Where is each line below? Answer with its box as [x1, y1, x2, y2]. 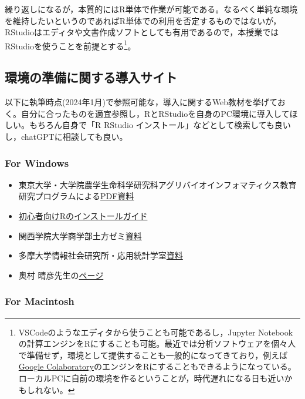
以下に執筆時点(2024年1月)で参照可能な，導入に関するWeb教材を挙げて [5, 96, 277, 108]
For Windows [5, 155, 69, 170]
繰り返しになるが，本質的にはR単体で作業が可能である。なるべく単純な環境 [5, 3, 298, 15]
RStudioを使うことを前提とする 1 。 [5, 38, 136, 52]
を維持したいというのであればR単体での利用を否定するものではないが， [5, 14, 282, 26]
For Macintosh [5, 294, 74, 309]
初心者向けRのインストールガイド [18, 210, 148, 222]
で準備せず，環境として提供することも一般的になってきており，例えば [18, 348, 288, 361]
